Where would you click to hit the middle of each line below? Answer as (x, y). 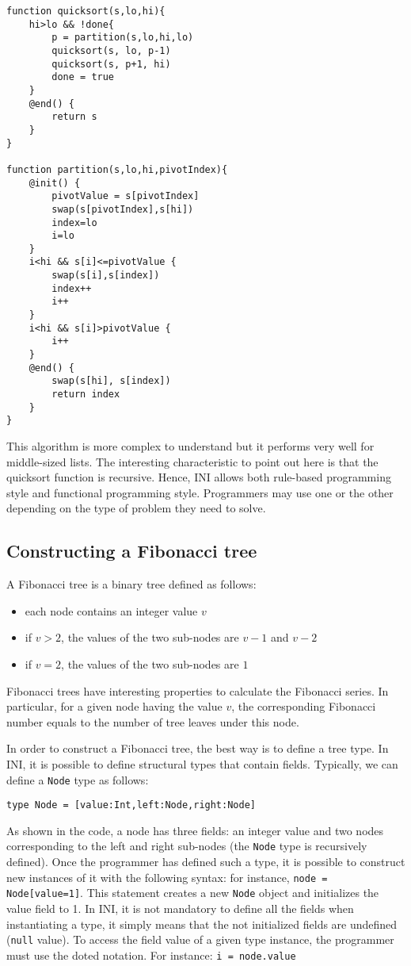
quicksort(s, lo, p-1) (111, 50)
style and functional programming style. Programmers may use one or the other (200, 492)
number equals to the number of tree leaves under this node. (153, 721)
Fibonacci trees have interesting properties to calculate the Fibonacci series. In (198, 690)
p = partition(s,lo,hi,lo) (123, 38)
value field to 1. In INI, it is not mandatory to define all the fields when (180, 908)
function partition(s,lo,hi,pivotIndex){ (117, 169)
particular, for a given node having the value (114, 706)
